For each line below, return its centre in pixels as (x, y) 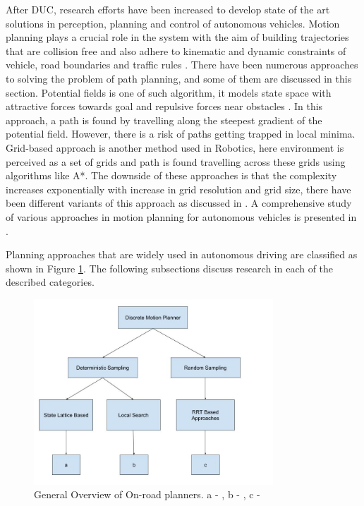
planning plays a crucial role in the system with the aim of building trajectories (177, 37)
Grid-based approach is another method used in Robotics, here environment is (175, 147)
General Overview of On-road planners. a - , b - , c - (147, 494)
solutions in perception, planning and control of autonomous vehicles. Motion (173, 23)
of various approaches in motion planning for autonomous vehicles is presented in (181, 216)
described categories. (50, 282)
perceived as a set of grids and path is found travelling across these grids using (176, 161)
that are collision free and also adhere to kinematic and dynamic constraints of (176, 50)
